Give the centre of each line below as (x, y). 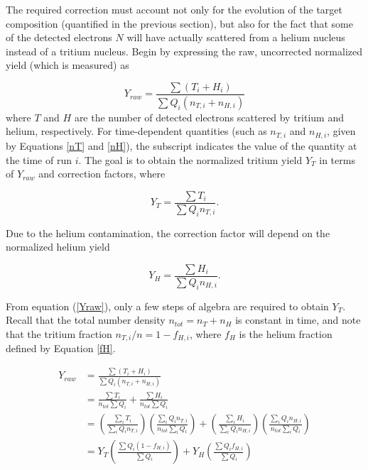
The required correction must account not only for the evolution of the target (174, 9)
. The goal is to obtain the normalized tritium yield (190, 159)
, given (341, 131)
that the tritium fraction (59, 333)
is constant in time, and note (298, 320)
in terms (337, 159)
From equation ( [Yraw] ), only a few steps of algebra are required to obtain (167, 306)
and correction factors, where (102, 174)
